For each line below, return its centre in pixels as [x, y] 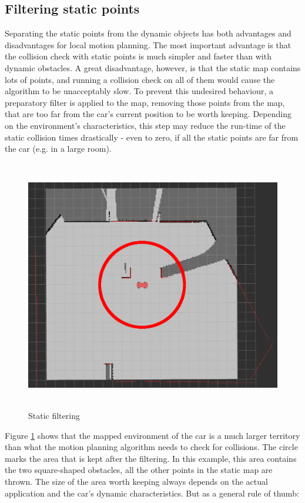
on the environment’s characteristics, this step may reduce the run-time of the [145, 125]
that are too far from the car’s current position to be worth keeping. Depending [148, 114]
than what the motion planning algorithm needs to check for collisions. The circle [151, 447]
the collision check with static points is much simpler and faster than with [138, 56]
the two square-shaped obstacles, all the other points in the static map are [139, 470]
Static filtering [54, 416]
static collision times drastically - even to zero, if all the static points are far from [152, 137]
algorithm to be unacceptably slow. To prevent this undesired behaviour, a [139, 91]
